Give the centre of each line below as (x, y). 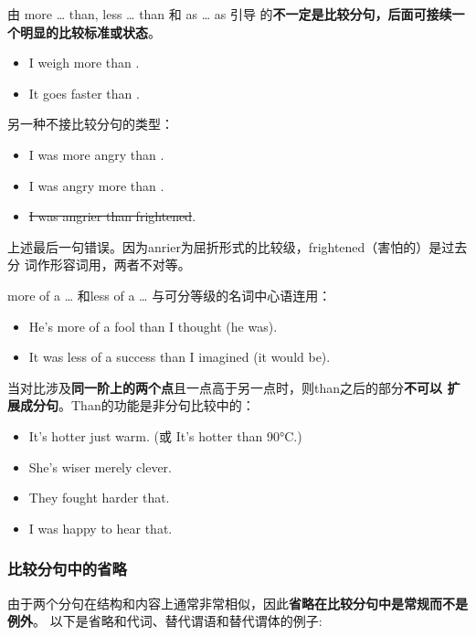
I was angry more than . (96, 185)
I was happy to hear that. (100, 528)
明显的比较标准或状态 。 (90, 32)
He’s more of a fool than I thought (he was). (153, 326)
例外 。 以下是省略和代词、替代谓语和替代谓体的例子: (165, 621)
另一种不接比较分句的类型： (90, 124)
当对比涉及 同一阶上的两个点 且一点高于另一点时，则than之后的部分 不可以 (225, 387)
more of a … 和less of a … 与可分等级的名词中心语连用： (169, 295)
